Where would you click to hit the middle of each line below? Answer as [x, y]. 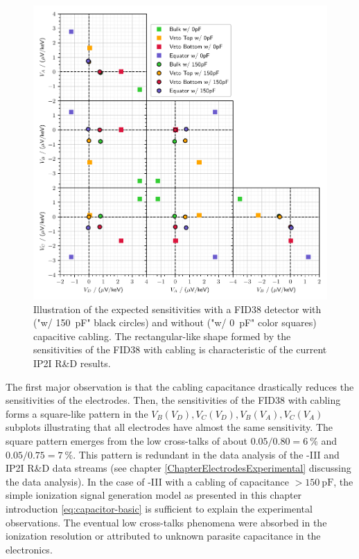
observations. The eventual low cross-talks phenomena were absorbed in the [166, 522]
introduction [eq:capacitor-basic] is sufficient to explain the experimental [159, 508]
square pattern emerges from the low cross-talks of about [126, 440]
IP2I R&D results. [72, 363]
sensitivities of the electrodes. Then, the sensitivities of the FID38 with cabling [173, 400]
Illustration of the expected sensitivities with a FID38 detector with [177, 309]
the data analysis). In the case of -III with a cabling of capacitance [147, 481]
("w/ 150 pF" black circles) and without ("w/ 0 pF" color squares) [175, 322]
